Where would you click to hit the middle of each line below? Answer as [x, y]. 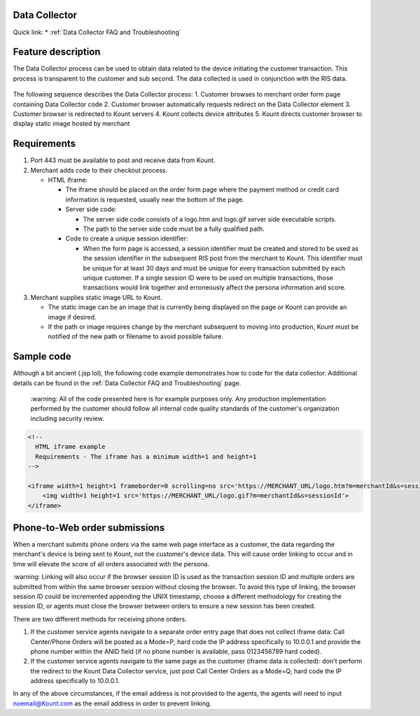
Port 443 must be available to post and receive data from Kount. [123, 160]
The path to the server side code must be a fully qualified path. [174, 229]
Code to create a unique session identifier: [127, 238]
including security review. [67, 418]
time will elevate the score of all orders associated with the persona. [111, 564]
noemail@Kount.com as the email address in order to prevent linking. [112, 703]
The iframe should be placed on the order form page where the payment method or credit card [202, 189]
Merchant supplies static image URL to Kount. [96, 297]
